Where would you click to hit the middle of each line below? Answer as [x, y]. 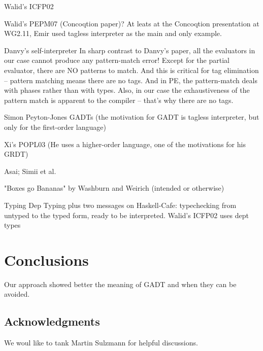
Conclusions [46, 259]
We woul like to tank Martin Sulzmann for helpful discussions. [101, 343]
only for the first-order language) [55, 127]
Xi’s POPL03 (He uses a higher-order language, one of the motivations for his [125, 144]
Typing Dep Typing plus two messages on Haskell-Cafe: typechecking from [120, 205]
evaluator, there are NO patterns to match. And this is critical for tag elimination [131, 70]
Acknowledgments [52, 321]
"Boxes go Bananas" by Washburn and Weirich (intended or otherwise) [114, 188]
